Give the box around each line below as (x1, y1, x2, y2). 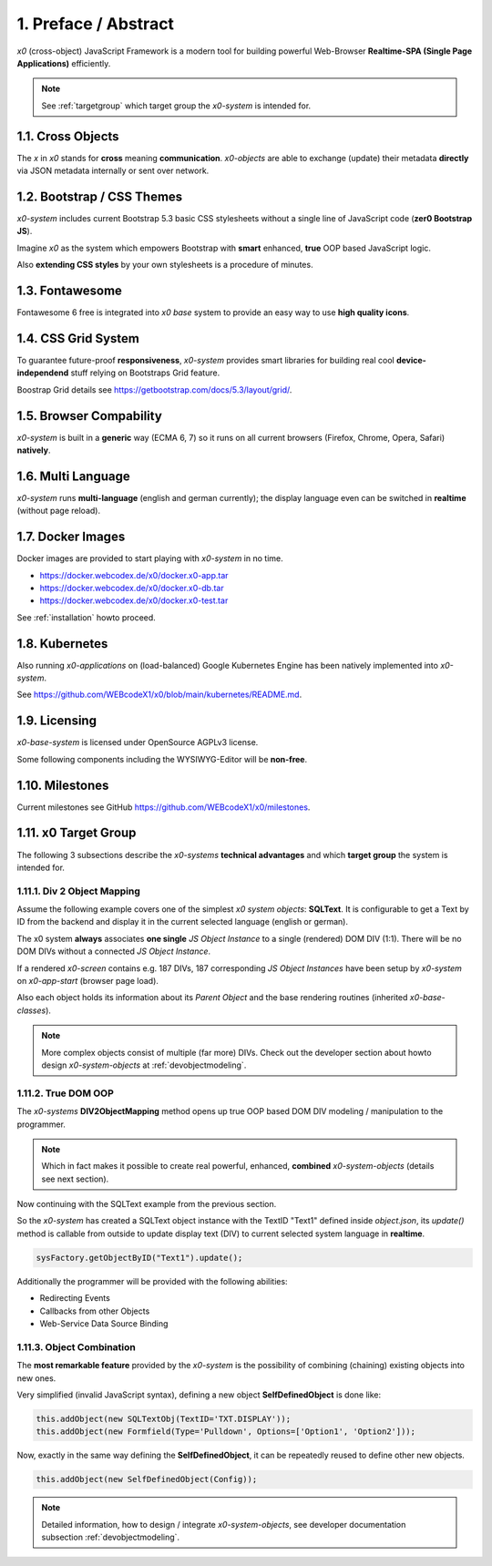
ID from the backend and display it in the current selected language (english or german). (16, 916, 348, 927)
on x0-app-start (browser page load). (16, 976, 159, 987)
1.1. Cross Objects (16, 128, 119, 144)
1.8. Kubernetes (16, 636, 108, 651)
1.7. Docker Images (16, 529, 126, 545)
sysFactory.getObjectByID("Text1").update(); (36, 1253, 243, 1263)
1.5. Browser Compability (16, 408, 163, 424)
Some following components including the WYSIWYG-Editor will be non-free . (16, 753, 308, 764)
